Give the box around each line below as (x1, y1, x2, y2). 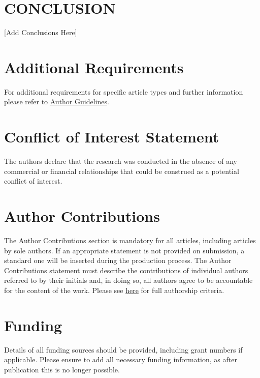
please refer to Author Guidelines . (4, 96, 109, 107)
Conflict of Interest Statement (4, 126, 219, 147)
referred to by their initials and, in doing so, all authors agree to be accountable (4, 275, 253, 285)
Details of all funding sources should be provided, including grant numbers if (4, 344, 243, 355)
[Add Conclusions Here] (4, 27, 77, 38)
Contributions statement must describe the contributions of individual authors (4, 265, 248, 275)
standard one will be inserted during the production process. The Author (4, 255, 232, 266)
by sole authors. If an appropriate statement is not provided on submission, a (4, 245, 245, 255)
